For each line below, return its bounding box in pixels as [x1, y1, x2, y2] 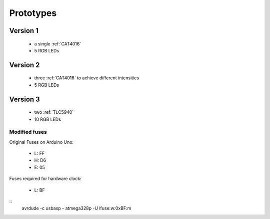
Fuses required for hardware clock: [9, 176, 82, 182]
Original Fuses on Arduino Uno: [9, 139, 74, 145]
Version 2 [9, 60, 40, 69]
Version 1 [9, 26, 38, 35]
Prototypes [9, 7, 57, 18]
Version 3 [9, 95, 40, 103]
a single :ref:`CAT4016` [34, 40, 81, 47]
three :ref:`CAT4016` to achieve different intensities [34, 75, 139, 81]
